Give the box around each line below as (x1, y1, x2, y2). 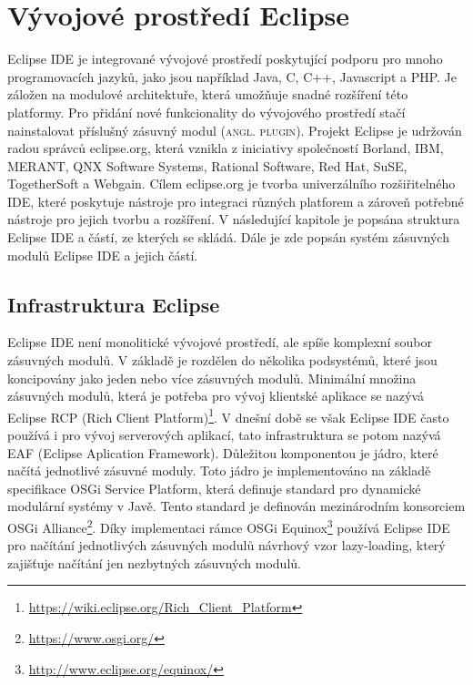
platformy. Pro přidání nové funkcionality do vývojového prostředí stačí (7, 102, 406, 121)
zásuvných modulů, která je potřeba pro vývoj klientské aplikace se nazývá (7, 386, 425, 405)
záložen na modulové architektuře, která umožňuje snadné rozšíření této (7, 85, 408, 104)
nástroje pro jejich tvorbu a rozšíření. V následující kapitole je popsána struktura (7, 210, 460, 229)
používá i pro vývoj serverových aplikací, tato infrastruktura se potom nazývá (7, 425, 441, 445)
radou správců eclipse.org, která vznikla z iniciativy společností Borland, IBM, (7, 138, 444, 158)
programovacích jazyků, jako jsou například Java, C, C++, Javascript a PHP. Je (7, 66, 458, 86)
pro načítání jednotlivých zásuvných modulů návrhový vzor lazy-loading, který (7, 536, 446, 555)
